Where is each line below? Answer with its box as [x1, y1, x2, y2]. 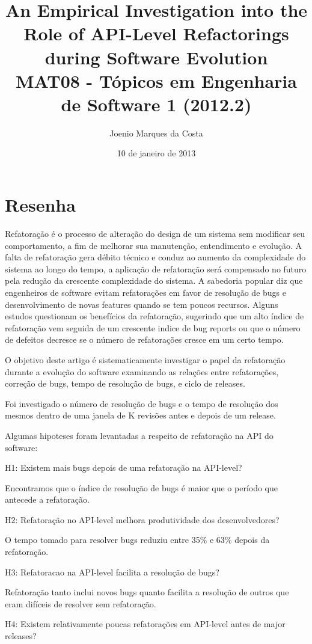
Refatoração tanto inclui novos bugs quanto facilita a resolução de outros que [5, 586, 289, 598]
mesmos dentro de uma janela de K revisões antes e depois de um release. [5, 409, 276, 422]
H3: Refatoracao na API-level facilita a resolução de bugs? [5, 565, 219, 578]
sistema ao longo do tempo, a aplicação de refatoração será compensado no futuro [5, 262, 307, 275]
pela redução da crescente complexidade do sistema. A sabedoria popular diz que [5, 274, 303, 287]
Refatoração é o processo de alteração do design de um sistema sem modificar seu [5, 227, 305, 239]
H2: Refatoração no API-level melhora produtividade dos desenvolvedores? [5, 513, 280, 526]
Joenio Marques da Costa [109, 126, 203, 139]
